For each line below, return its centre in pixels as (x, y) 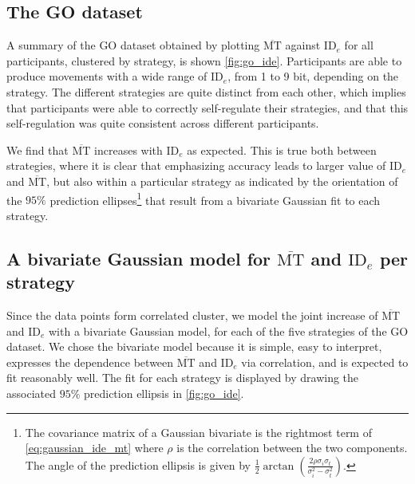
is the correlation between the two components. (292, 448)
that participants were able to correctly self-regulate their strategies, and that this (207, 107)
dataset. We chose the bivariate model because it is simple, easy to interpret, (194, 346)
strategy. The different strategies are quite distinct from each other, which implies (206, 91)
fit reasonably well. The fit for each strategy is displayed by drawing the (183, 378)
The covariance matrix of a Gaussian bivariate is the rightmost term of (198, 432)
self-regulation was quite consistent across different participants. (163, 123)
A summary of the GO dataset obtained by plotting (133, 45)
